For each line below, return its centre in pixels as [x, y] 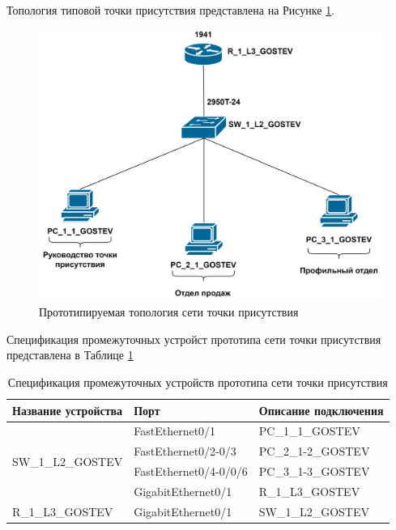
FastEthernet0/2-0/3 [185, 451]
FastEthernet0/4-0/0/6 [191, 471]
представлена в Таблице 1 [70, 355]
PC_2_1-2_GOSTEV [314, 451]
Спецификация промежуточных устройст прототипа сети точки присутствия [194, 339]
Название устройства [68, 410]
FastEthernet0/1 [175, 431]
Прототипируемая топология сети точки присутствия [169, 312]
